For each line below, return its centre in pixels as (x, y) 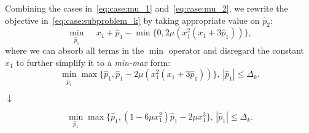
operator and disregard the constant (237, 50)
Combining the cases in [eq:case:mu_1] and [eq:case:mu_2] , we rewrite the (147, 8)
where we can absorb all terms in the (75, 50)
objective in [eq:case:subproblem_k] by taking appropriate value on (132, 20)
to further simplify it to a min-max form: (93, 62)
